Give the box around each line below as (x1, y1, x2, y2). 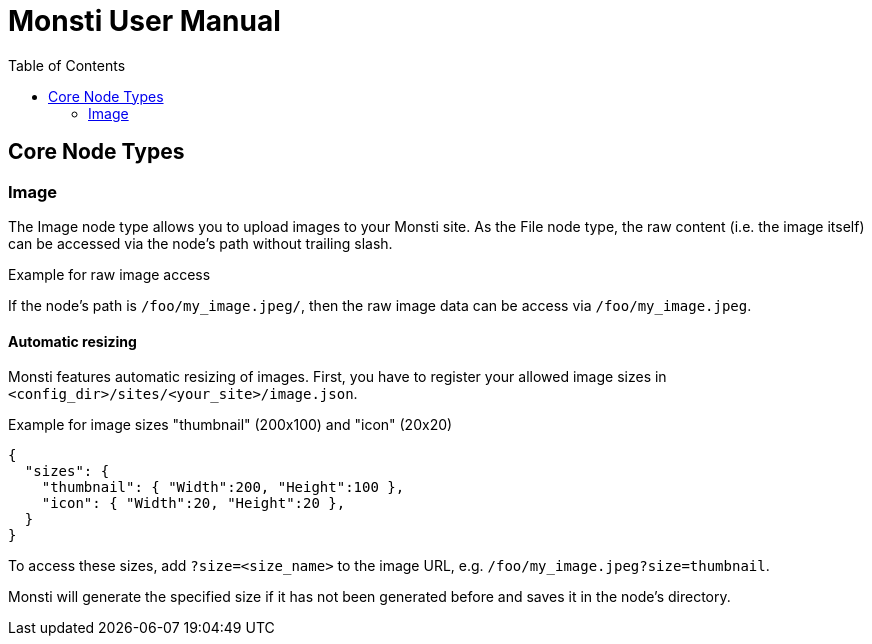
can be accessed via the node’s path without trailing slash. (8, 234, 393, 252)
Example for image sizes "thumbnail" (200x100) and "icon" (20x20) (8, 416, 453, 434)
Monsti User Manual (8, 4, 281, 38)
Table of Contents (8, 56, 126, 74)
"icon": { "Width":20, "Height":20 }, (41, 495, 346, 512)
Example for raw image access (8, 265, 211, 283)
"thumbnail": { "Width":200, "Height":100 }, (41, 479, 405, 496)
